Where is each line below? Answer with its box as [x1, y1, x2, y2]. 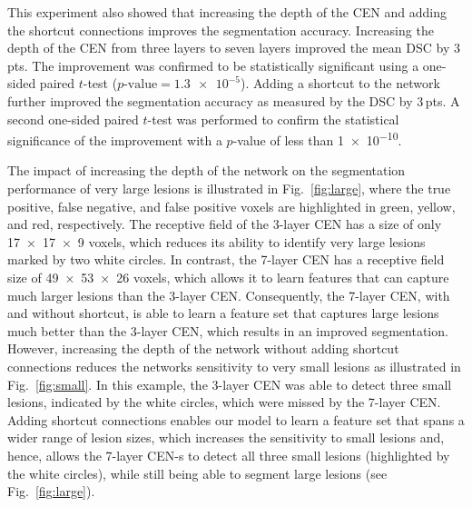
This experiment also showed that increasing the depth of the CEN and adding [7, 3, 447, 21]
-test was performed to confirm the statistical [147, 109, 399, 128]
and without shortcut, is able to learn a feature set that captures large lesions [7, 303, 439, 323]
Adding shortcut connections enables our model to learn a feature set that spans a [7, 410, 465, 429]
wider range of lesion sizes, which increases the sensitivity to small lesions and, [7, 428, 445, 447]
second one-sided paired [7, 109, 139, 128]
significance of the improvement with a [7, 130, 222, 149]
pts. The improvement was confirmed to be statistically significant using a [7, 55, 419, 75]
